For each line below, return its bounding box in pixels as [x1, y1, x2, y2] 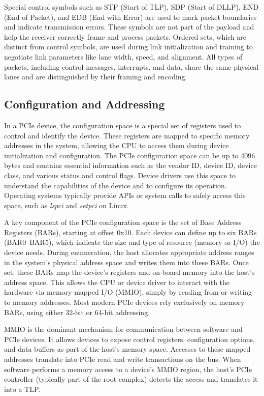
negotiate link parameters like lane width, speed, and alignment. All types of [4, 51, 243, 62]
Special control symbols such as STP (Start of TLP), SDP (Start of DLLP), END [4, 2, 259, 12]
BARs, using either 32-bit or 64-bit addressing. [4, 306, 150, 317]
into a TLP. [4, 383, 41, 394]
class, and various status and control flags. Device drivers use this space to [4, 169, 236, 180]
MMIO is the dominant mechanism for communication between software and [4, 324, 243, 334]
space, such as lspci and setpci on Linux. [4, 200, 129, 210]
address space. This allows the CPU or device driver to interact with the [4, 276, 230, 287]
